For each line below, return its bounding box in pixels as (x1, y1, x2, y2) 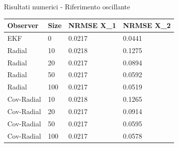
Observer (7, 20, 39, 30)
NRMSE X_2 (123, 20, 171, 30)
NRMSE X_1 (68, 20, 116, 30)
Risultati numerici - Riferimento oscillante (4, 1, 130, 11)
